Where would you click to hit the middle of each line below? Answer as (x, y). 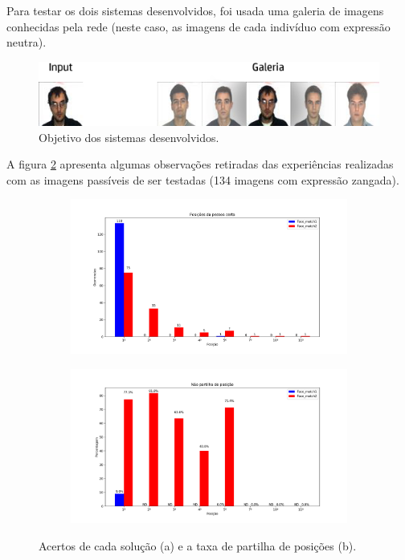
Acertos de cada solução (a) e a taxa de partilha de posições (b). (198, 545)
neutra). (27, 42)
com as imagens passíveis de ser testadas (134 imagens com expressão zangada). (203, 179)
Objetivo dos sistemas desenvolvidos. (129, 137)
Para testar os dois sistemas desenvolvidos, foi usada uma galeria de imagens (195, 10)
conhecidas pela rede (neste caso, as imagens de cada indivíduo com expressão (198, 26)
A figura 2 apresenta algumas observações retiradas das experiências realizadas (200, 164)
